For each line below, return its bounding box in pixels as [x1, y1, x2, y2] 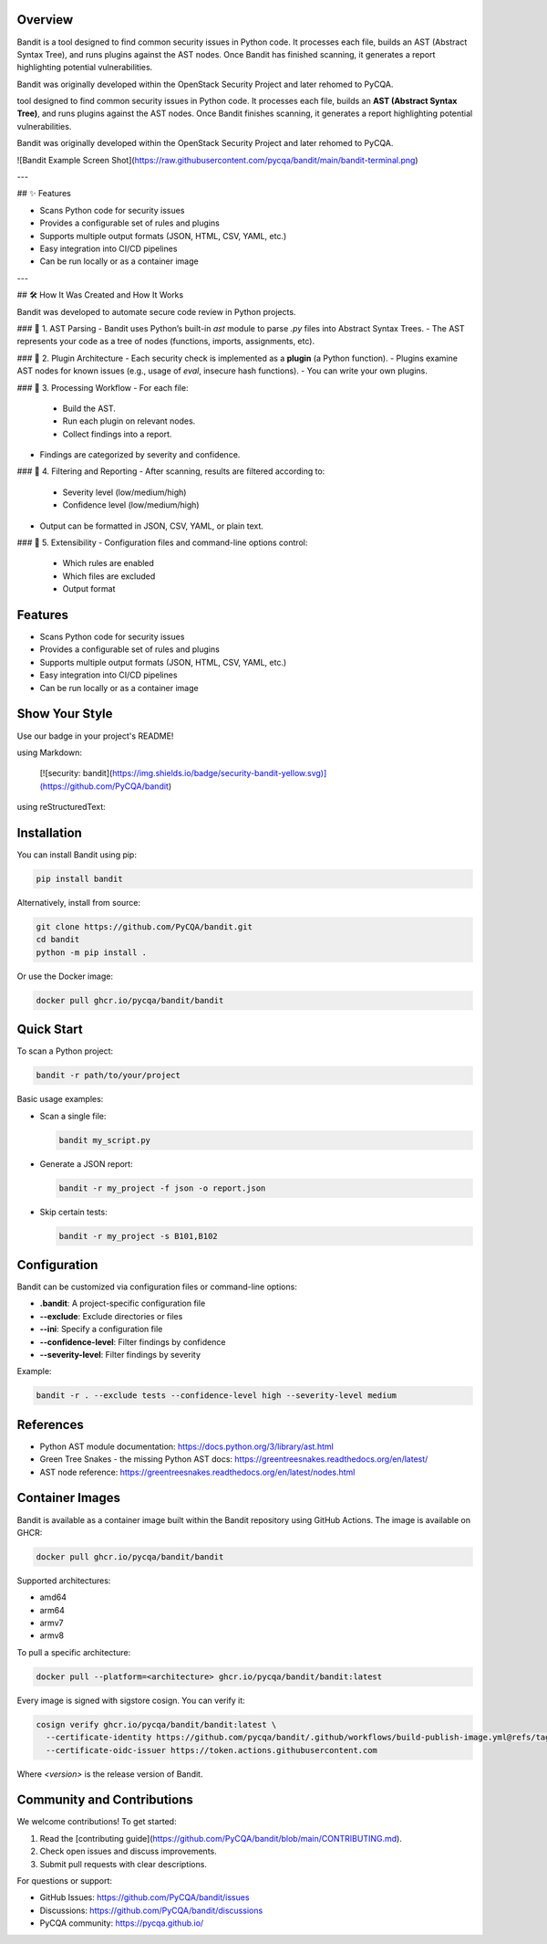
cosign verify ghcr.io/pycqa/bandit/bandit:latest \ [36, 1719, 277, 1729]
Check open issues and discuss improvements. [39, 1845, 218, 1857]
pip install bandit [36, 874, 123, 885]
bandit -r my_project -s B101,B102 [58, 1231, 218, 1241]
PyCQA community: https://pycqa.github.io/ [39, 1918, 204, 1928]
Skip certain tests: [39, 1206, 108, 1217]
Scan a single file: [39, 1110, 107, 1121]
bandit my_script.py [58, 1135, 150, 1145]
